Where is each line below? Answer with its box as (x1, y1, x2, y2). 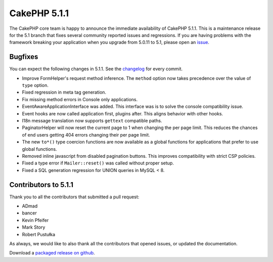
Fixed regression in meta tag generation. (22, 89, 106, 96)
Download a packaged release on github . (9, 250, 96, 256)
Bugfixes (9, 53, 38, 61)
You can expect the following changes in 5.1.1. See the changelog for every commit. (9, 66, 183, 72)
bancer (22, 210, 37, 216)
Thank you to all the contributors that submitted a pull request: (9, 194, 140, 200)
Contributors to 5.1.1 (9, 180, 73, 189)
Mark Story (22, 224, 45, 230)
